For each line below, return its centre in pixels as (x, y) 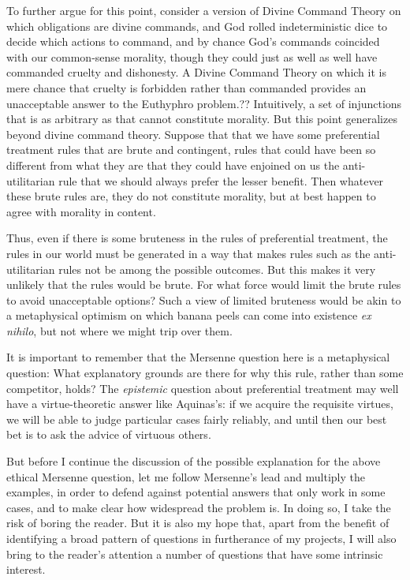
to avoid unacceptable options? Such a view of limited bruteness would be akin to (204, 299)
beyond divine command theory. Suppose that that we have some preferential (193, 134)
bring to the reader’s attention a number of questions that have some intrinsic (195, 554)
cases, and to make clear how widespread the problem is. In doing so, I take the (199, 507)
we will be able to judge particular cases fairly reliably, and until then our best (197, 419)
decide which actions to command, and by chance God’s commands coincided (193, 41)
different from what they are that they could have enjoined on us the (173, 165)
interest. (26, 569)
